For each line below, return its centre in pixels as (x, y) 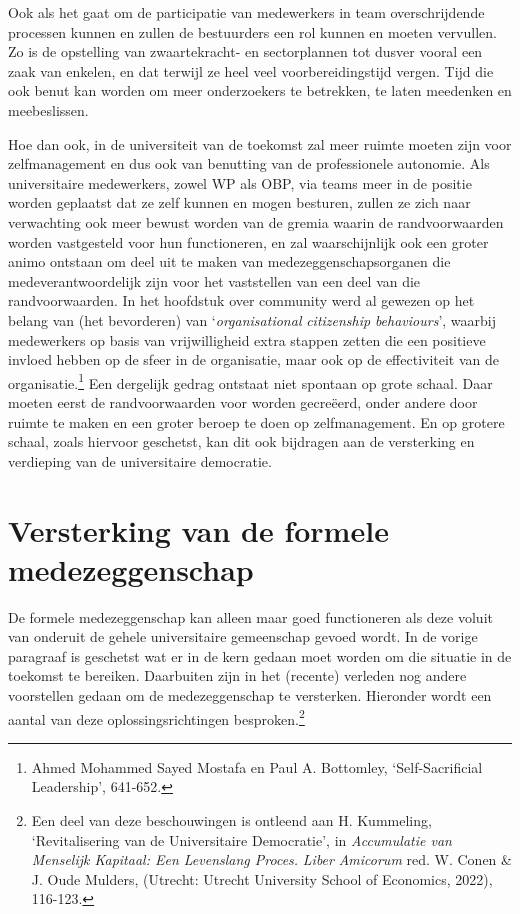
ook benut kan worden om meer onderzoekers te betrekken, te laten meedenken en (260, 90)
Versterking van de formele (198, 529)
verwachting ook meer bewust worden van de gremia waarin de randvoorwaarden (256, 221)
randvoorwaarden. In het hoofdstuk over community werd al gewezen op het (241, 300)
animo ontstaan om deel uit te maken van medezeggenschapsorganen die (229, 261)
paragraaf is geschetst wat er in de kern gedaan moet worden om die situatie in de (260, 655)
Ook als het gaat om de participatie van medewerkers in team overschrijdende (246, 12)
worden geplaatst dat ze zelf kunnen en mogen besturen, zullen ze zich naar (239, 202)
